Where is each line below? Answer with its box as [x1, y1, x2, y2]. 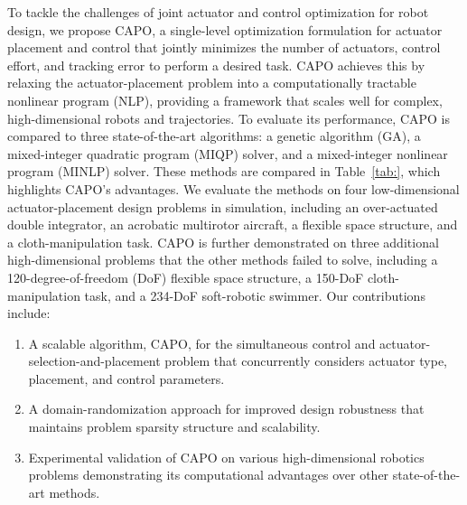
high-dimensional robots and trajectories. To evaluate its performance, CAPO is [7, 108, 451, 127]
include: [7, 304, 51, 323]
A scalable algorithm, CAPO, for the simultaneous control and [28, 333, 376, 352]
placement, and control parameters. [28, 369, 225, 388]
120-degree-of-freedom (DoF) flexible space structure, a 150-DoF [7, 267, 364, 286]
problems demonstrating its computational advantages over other [28, 465, 389, 484]
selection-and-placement [28, 351, 161, 370]
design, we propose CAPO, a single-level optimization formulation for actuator [7, 20, 443, 39]
